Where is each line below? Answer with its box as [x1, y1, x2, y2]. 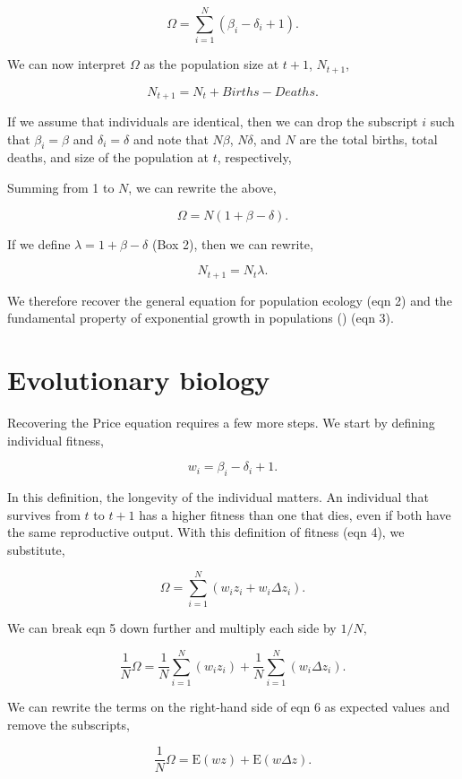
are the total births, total [299, 129, 438, 148]
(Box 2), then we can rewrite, [151, 234, 313, 253]
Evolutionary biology [7, 361, 270, 398]
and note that [133, 129, 209, 148]
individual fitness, [7, 430, 104, 449]
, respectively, [217, 148, 292, 167]
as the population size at [143, 55, 279, 74]
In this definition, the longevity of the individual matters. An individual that [7, 487, 429, 506]
